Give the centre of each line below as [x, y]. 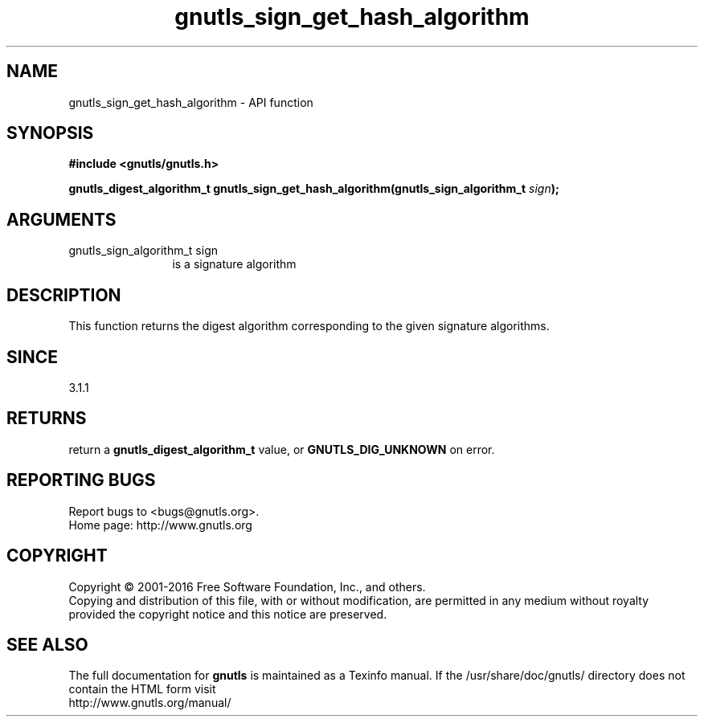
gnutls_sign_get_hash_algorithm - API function [191, 102]
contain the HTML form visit [142, 689]
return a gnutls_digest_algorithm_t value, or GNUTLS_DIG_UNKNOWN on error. [282, 449]
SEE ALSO [47, 644]
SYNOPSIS [50, 133]
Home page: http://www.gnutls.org [160, 525]
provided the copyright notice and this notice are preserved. [228, 614]
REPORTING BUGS [81, 480]
